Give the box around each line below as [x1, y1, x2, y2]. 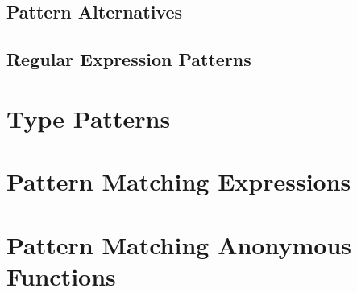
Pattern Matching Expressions [6, 165, 351, 198]
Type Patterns [6, 101, 171, 134]
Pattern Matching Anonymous [6, 228, 351, 261]
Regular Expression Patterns [6, 47, 251, 72]
